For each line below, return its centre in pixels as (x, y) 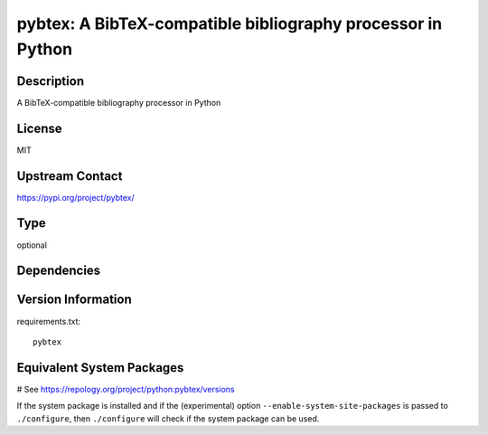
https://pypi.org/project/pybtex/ (75, 197)
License (39, 128)
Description (51, 81)
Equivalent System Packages (100, 368)
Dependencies (59, 271)
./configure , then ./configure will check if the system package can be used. (168, 418)
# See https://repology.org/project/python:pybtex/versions (126, 389)
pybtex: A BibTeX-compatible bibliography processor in (230, 24)
